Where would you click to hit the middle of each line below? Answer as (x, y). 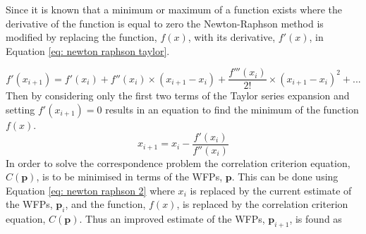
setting (20, 110)
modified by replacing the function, (81, 37)
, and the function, (105, 204)
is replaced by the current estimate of (271, 190)
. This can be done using (285, 177)
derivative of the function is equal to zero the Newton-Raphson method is (165, 23)
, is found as (316, 219)
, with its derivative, (232, 37)
